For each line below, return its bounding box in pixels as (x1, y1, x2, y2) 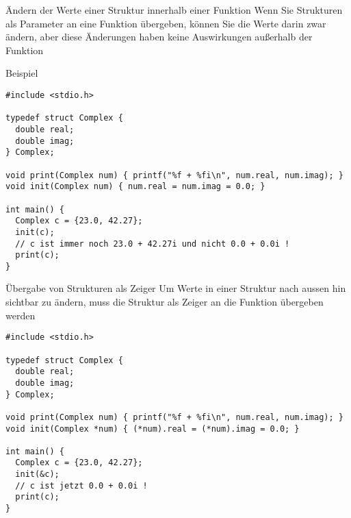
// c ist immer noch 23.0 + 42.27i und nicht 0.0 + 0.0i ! (15, 238, 290, 249)
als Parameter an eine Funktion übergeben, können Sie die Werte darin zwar (5, 16, 326, 30)
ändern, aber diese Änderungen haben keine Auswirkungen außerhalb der (5, 29, 313, 44)
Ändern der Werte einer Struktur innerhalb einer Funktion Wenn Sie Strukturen (5, 3, 343, 16)
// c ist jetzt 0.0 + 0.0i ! (15, 480, 148, 491)
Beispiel (5, 66, 38, 80)
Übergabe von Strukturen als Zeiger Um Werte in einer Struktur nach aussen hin (5, 281, 346, 295)
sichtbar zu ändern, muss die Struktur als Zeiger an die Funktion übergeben (5, 295, 324, 309)
